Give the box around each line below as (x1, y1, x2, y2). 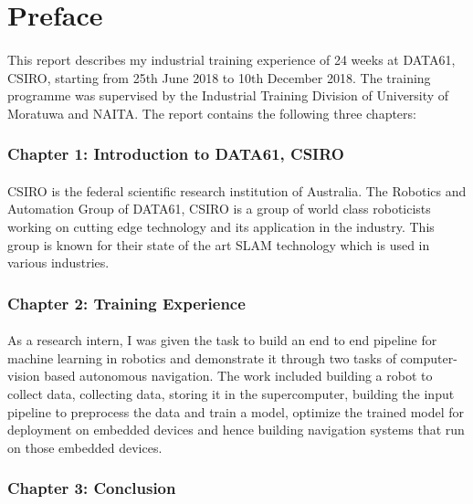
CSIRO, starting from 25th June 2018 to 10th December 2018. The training (7, 68, 431, 87)
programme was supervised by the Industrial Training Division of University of (7, 86, 449, 105)
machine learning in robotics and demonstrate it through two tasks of (7, 348, 396, 367)
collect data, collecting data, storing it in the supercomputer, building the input (7, 383, 455, 403)
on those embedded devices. (7, 437, 163, 457)
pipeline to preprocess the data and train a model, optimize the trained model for (7, 402, 465, 421)
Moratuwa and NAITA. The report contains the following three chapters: (7, 103, 416, 122)
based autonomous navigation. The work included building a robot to (44, 366, 433, 385)
